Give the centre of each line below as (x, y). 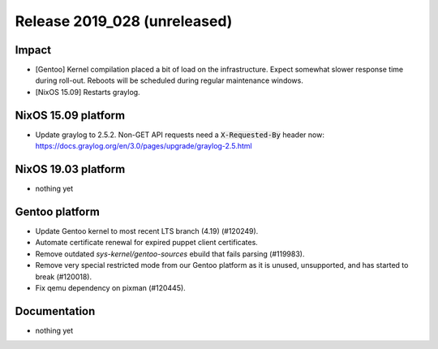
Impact (33, 50)
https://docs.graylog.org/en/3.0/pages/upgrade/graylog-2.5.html (144, 146)
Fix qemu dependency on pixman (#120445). (110, 287)
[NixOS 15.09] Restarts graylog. (88, 92)
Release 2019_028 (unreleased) (124, 21)
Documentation (55, 311)
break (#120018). (64, 277)
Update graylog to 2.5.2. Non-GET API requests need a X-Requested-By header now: (180, 135)
